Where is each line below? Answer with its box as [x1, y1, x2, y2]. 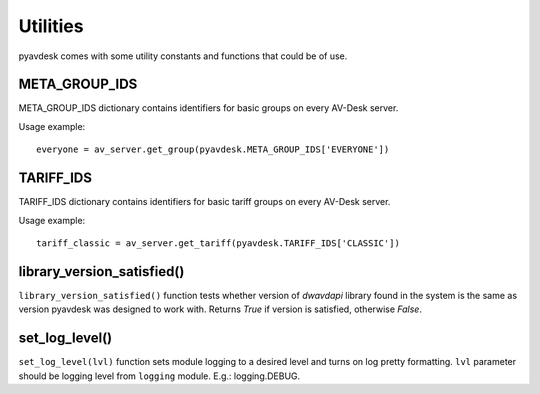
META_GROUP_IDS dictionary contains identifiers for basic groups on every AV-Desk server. [18, 102, 399, 114]
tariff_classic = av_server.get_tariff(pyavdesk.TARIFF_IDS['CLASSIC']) [36, 237, 400, 249]
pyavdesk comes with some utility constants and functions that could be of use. [18, 50, 348, 62]
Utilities [18, 15, 84, 37]
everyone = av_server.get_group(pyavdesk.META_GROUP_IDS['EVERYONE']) [36, 144, 390, 155]
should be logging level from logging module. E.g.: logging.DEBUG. [18, 370, 301, 382]
